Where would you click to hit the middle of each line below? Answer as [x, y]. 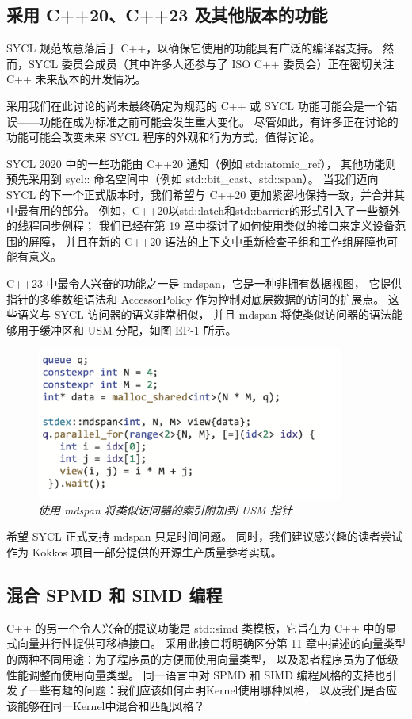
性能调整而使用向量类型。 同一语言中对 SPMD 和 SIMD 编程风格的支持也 [196, 674]
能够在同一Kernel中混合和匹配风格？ [111, 705]
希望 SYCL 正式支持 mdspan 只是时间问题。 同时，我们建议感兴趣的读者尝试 [204, 536]
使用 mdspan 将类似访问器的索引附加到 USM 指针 [165, 509]
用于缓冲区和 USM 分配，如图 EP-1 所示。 [127, 329]
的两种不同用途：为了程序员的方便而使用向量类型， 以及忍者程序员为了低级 [202, 658]
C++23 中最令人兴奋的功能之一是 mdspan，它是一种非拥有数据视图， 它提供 [204, 283]
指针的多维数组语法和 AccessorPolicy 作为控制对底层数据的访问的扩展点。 [196, 298]
